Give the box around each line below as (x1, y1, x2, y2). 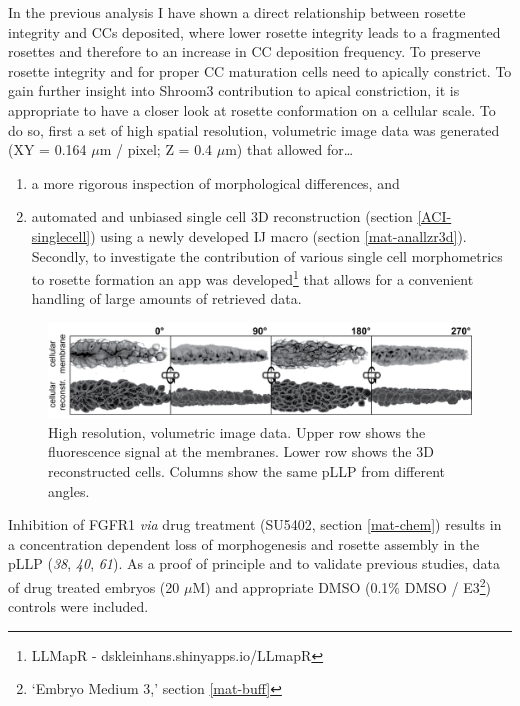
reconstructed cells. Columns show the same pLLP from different (48, 460, 445, 481)
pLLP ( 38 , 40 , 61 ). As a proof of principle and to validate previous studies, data (8, 553, 501, 574)
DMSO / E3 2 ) (404, 573, 492, 597)
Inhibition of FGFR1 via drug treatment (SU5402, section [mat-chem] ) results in (8, 514, 502, 535)
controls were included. (8, 596, 149, 617)
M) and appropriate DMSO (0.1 (192, 576, 389, 597)
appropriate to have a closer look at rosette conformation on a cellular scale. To (8, 99, 496, 120)
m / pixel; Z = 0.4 (99, 139, 213, 160)
